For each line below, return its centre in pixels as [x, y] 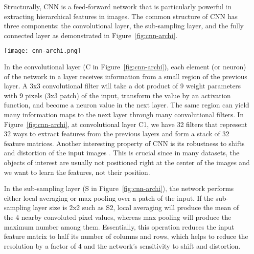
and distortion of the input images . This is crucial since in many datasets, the [122, 153]
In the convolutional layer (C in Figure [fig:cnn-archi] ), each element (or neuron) [125, 67]
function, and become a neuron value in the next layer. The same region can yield [127, 105]
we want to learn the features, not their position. [77, 172]
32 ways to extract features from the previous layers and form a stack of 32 [117, 134]
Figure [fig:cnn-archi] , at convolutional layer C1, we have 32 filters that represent [126, 124]
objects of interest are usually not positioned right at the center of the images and [127, 162]
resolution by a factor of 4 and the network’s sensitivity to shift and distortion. [122, 245]
